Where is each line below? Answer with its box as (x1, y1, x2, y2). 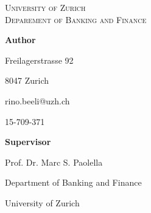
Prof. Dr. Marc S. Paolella (5, 155, 103, 168)
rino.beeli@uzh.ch (5, 94, 70, 107)
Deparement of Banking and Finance (5, 13, 147, 25)
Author (5, 33, 36, 46)
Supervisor (5, 135, 51, 148)
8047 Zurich (5, 74, 49, 87)
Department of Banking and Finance (5, 176, 142, 189)
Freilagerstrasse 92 (5, 53, 74, 66)
